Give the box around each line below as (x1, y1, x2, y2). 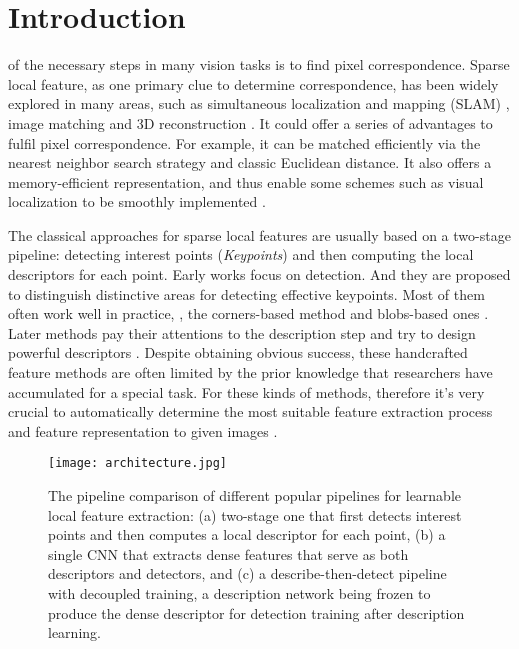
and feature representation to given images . (8, 420, 278, 441)
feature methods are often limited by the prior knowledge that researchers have (8, 362, 493, 383)
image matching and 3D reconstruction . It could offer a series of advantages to (8, 112, 493, 133)
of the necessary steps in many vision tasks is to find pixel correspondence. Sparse (8, 54, 510, 75)
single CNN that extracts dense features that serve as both (48, 543, 409, 564)
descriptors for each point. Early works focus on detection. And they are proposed (8, 264, 511, 285)
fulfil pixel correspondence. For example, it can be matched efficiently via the (8, 132, 481, 153)
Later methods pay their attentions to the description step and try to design (8, 322, 476, 343)
